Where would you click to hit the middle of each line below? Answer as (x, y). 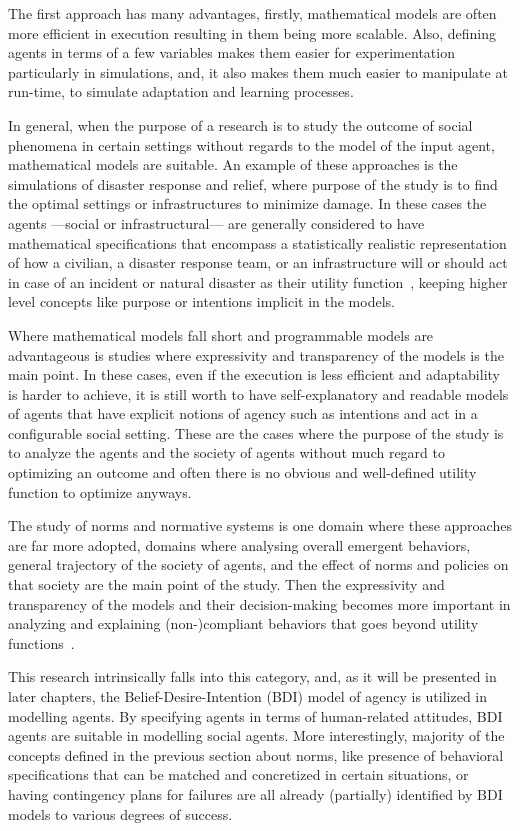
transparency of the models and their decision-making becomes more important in (259, 603)
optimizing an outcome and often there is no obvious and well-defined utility (242, 472)
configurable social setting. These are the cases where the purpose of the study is (256, 432)
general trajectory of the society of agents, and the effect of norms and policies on (258, 564)
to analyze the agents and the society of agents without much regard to (226, 452)
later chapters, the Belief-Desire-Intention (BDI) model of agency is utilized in (248, 696)
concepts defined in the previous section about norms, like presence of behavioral (256, 754)
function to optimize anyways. (100, 491)
